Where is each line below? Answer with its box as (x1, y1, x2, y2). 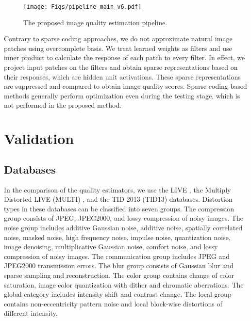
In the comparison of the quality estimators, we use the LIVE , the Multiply (4, 184, 231, 194)
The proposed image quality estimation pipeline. (23, 17, 167, 27)
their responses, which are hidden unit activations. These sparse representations (4, 71, 241, 81)
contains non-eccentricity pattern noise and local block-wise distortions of (4, 298, 222, 308)
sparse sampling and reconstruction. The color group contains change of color (4, 270, 234, 280)
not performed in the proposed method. (4, 100, 122, 110)
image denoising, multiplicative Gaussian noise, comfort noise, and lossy (4, 241, 218, 252)
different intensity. (4, 308, 58, 318)
